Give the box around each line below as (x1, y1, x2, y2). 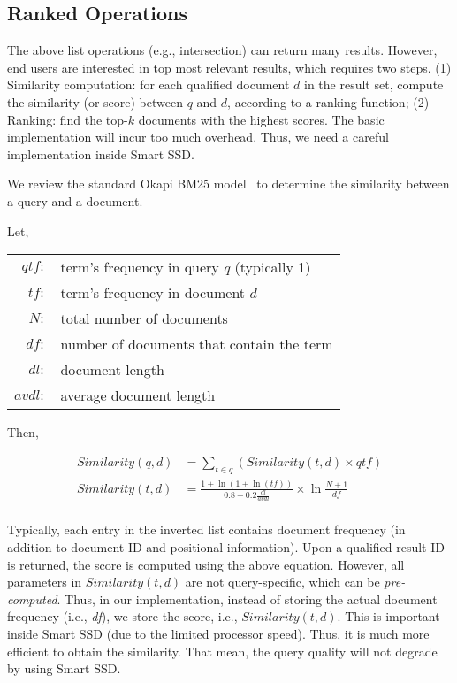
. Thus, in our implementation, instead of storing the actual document (57, 589, 438, 608)
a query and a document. (7, 191, 143, 210)
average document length (60, 385, 216, 406)
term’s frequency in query (60, 257, 219, 278)
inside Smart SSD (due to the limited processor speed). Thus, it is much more (7, 625, 430, 643)
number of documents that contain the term (60, 334, 333, 355)
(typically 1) (234, 257, 311, 278)
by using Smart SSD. (7, 659, 121, 678)
